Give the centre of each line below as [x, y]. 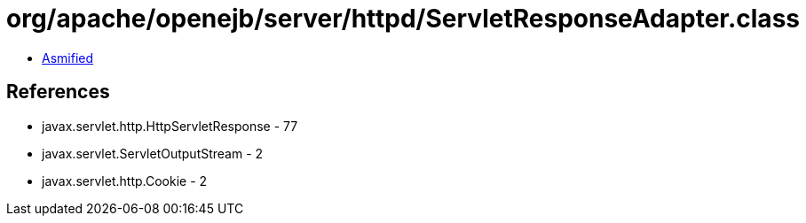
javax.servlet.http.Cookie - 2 [125, 181]
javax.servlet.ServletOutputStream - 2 [153, 153]
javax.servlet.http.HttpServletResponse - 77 [170, 126]
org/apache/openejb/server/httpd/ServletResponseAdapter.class [403, 19]
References [58, 92]
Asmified [68, 58]
